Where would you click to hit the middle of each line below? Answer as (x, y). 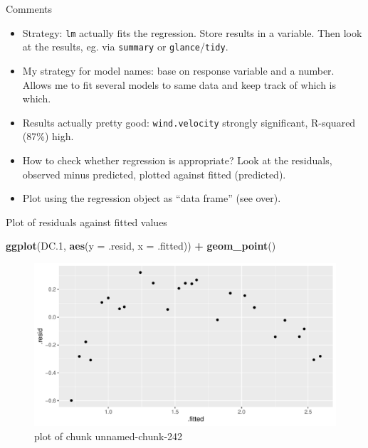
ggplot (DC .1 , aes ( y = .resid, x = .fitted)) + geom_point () (141, 246)
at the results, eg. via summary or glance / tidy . (125, 47)
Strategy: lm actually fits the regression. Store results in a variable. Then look (192, 32)
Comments (29, 9)
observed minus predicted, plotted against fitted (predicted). (154, 174)
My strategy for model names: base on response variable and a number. (178, 70)
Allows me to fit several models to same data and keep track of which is (179, 84)
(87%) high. (48, 136)
